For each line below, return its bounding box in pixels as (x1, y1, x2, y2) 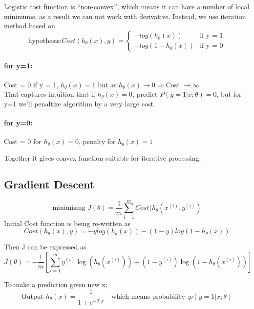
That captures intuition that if (4, 89, 95, 99)
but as (98, 79, 117, 89)
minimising (52, 205, 85, 212)
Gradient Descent (4, 176, 95, 191)
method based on (4, 21, 55, 31)
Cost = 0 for (4, 136, 42, 146)
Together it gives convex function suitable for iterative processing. (4, 152, 201, 163)
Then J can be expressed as (4, 242, 86, 252)
